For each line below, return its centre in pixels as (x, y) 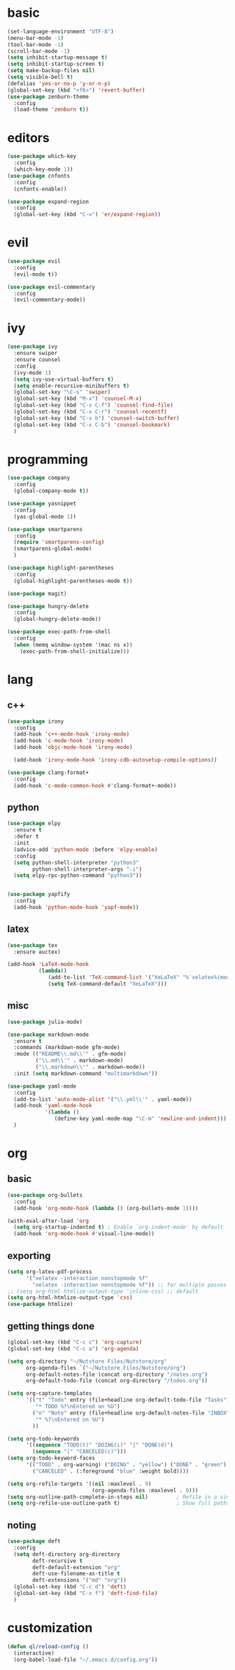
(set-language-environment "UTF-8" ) (60, 31)
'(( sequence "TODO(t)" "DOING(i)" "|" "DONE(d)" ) (99, 1445)
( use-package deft (34, 1541)
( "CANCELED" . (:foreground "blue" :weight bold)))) (111, 1471)
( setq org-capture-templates (50, 1394)
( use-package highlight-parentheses (60, 568)
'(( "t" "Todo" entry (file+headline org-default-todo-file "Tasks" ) (128, 1400)
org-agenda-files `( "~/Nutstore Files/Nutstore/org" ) (106, 1368)
